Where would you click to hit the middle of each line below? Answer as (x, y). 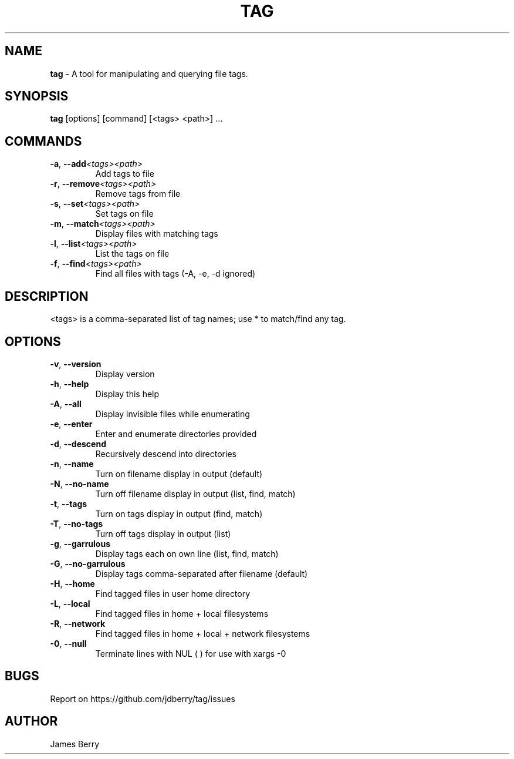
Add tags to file (125, 174)
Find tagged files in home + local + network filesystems (203, 633)
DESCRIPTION (47, 296)
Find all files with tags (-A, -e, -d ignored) (175, 274)
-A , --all (66, 404)
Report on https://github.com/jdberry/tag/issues (143, 698)
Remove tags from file (138, 194)
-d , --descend (78, 444)
